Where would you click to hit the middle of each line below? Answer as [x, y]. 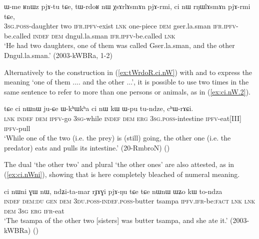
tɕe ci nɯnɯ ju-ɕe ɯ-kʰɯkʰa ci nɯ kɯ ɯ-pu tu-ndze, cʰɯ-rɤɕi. [99, 108]
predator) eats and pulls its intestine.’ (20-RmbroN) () [87, 147]
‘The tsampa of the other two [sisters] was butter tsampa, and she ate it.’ [116, 220]
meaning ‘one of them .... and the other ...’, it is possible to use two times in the [126, 82]
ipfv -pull [17, 128]
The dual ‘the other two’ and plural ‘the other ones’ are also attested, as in [119, 164]
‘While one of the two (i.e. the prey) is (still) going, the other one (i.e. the [117, 138]
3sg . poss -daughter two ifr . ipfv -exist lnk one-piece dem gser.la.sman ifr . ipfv [120, 26]
